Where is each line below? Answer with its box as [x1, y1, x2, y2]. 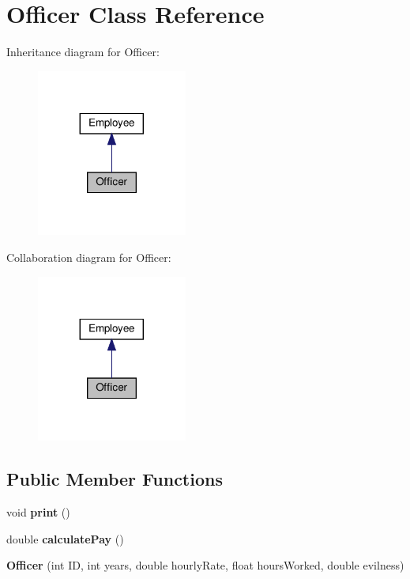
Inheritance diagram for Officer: [6, 44, 160, 60]
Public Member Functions [6, 467, 223, 491]
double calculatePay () [6, 530, 124, 547]
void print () [6, 504, 70, 520]
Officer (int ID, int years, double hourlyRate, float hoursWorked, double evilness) [6, 557, 404, 573]
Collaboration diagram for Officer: [6, 249, 171, 266]
